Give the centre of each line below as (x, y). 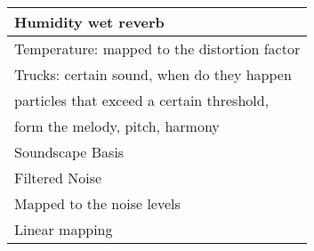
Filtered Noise (58, 178)
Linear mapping (64, 229)
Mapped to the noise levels (97, 203)
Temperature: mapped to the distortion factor (157, 49)
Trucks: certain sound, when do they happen (153, 74)
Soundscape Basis (69, 152)
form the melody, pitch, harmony (117, 126)
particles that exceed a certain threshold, (142, 100)
